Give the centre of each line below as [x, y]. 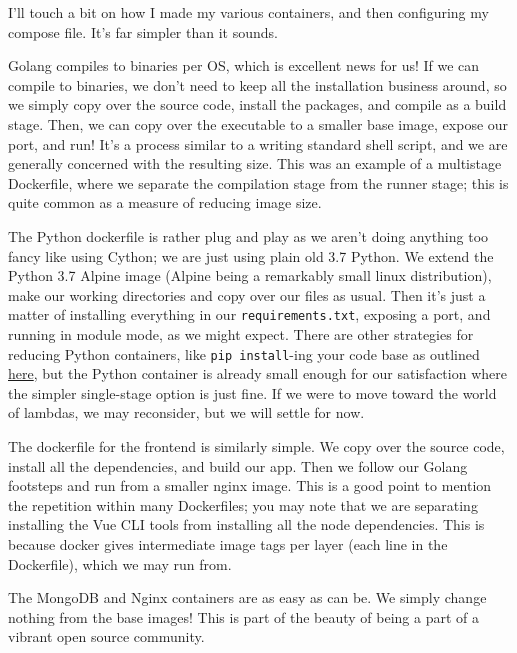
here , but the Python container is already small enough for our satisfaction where [257, 373]
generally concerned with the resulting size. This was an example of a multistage [255, 163]
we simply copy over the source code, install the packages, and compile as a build [257, 104]
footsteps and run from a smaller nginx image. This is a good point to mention [250, 485]
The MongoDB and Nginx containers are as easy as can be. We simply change [247, 597]
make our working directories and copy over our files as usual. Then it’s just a [247, 294]
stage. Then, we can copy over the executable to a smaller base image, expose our [258, 123]
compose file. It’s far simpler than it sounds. [143, 31]
